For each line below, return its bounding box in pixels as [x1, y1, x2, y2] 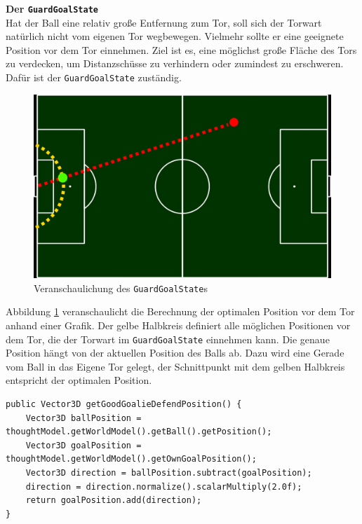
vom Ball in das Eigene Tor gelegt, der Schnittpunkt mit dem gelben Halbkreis [6, 359, 345, 373]
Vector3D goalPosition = [25, 440, 142, 450]
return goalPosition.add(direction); [25, 495, 202, 506]
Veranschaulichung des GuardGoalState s [34, 280, 208, 295]
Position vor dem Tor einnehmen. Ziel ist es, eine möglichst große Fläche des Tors [6, 42, 357, 57]
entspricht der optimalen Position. [6, 373, 152, 387]
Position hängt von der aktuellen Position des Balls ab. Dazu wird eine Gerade [6, 345, 344, 360]
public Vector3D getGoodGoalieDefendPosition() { [6, 399, 242, 410]
